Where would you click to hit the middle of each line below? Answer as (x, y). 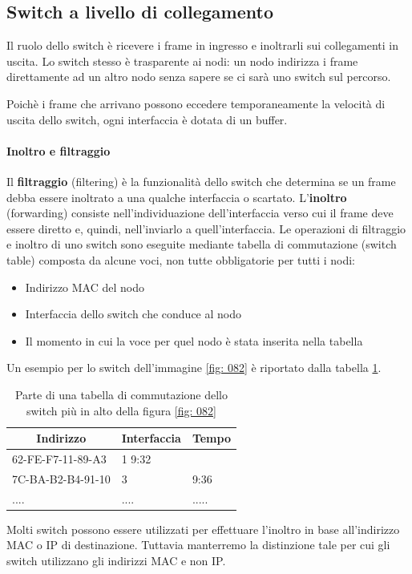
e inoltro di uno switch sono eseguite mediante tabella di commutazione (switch (202, 244)
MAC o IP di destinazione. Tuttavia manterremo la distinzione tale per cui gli (198, 545)
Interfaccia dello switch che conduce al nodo (133, 314)
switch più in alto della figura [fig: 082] (121, 410)
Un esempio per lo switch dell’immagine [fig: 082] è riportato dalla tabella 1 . (194, 368)
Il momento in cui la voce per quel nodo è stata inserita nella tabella (194, 340)
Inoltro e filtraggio (59, 150)
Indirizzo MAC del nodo (85, 287)
